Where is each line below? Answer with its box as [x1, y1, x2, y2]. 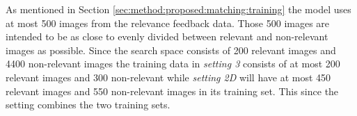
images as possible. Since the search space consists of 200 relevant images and [6, 42, 336, 57]
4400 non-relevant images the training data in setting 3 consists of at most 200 [6, 56, 340, 71]
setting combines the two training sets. [6, 97, 170, 112]
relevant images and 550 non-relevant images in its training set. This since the [6, 83, 339, 98]
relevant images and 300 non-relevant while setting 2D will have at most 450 [6, 69, 331, 84]
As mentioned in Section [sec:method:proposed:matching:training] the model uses [6, 2, 351, 16]
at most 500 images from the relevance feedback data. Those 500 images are [6, 15, 330, 30]
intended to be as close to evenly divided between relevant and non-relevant [6, 29, 328, 44]
